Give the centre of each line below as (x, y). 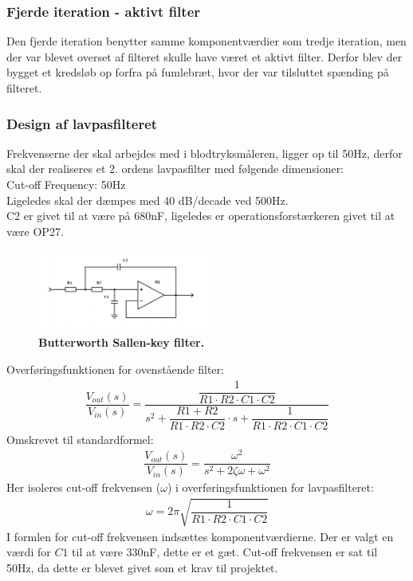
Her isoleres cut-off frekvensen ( (84, 487)
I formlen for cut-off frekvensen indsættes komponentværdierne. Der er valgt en (200, 536)
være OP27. (35, 231)
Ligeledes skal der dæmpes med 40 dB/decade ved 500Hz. (147, 200)
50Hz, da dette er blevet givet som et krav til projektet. (142, 567)
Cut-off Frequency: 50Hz (66, 184)
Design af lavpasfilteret (82, 123)
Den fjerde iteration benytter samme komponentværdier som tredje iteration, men (206, 41)
